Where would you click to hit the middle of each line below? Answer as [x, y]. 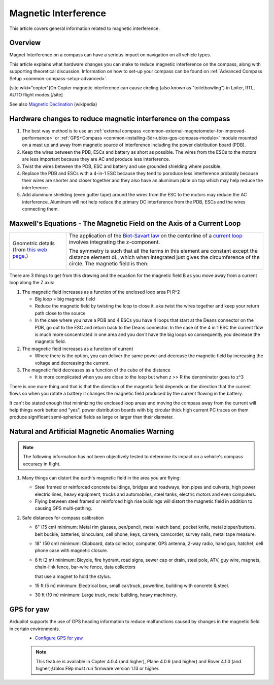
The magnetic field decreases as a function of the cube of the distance [96, 370]
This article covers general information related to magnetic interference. [84, 28]
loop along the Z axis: [32, 283]
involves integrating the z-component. [114, 242]
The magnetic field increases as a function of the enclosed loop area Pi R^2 [101, 292]
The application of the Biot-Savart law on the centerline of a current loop [156, 235]
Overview [25, 43]
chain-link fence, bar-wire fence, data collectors [85, 567]
